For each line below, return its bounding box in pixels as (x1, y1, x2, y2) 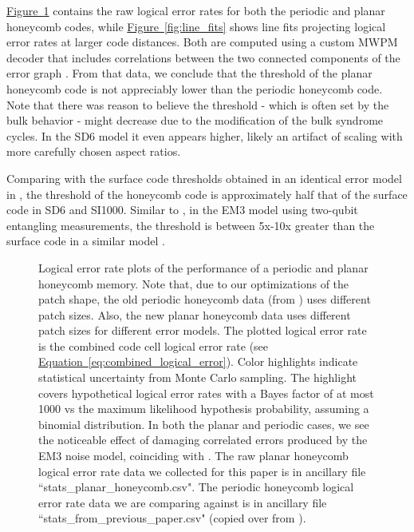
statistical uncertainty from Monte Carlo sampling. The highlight (38, 369, 357, 386)
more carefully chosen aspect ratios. (6, 143, 181, 160)
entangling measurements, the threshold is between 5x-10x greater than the (6, 216, 375, 233)
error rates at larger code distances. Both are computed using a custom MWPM (6, 34, 398, 50)
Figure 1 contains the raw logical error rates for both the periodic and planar (6, 2, 385, 18)
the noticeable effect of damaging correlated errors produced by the (38, 431, 368, 448)
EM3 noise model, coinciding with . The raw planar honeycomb (38, 447, 349, 464)
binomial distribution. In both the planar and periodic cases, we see (38, 415, 369, 432)
